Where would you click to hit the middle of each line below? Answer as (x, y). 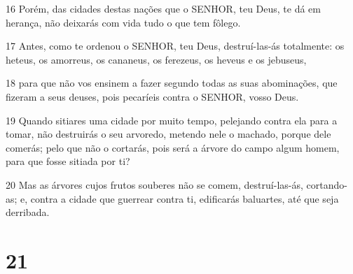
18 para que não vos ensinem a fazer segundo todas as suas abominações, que (172, 83)
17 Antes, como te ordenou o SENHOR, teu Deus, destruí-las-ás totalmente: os (175, 46)
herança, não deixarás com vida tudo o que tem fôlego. (123, 22)
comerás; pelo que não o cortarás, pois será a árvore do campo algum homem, (173, 147)
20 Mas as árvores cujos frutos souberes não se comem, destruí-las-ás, (154, 184)
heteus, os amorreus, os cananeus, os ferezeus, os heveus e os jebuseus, (156, 59)
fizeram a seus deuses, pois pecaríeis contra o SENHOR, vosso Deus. (152, 96)
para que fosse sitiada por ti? (68, 161)
